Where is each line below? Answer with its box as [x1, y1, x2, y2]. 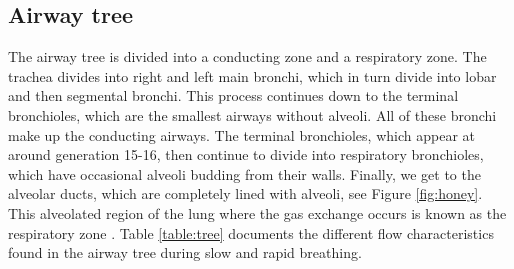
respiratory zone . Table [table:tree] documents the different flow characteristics [8, 222, 494, 243]
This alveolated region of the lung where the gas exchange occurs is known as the [8, 202, 507, 223]
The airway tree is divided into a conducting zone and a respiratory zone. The [8, 46, 487, 67]
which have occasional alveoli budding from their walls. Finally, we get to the [8, 163, 481, 184]
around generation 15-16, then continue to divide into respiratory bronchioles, [8, 144, 484, 165]
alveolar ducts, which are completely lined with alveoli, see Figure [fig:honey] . [8, 183, 483, 204]
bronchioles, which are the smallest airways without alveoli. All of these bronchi [8, 104, 497, 125]
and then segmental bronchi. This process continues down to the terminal [8, 85, 459, 106]
